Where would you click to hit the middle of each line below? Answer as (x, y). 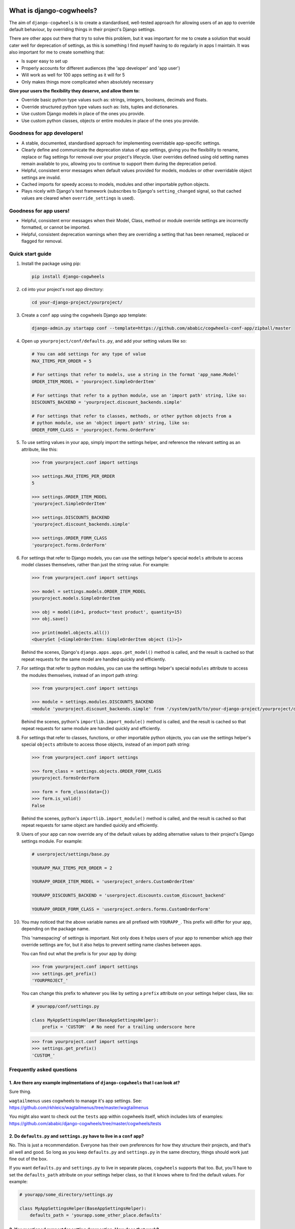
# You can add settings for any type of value (89, 354)
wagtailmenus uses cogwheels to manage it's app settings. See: (75, 1101)
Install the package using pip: (51, 263)
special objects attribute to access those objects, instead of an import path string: (106, 744)
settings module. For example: (52, 841)
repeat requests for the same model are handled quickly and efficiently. (94, 659)
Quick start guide (30, 254)
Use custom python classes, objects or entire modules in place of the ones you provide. (110, 120)
